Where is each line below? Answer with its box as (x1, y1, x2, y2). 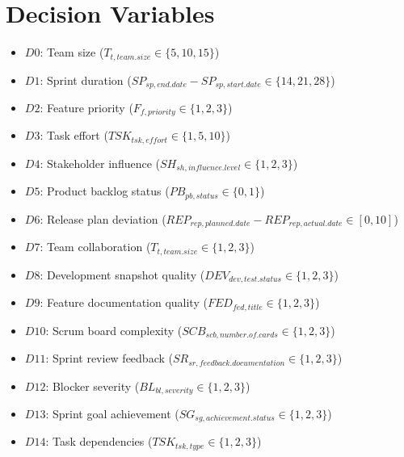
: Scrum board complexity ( (45, 321, 183, 338)
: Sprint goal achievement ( (45, 405, 179, 422)
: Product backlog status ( (40, 182, 170, 199)
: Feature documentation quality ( (40, 294, 208, 311)
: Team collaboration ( (40, 238, 151, 255)
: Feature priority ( (40, 99, 133, 116)
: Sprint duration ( (40, 71, 132, 88)
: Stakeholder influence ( (40, 154, 161, 171)
